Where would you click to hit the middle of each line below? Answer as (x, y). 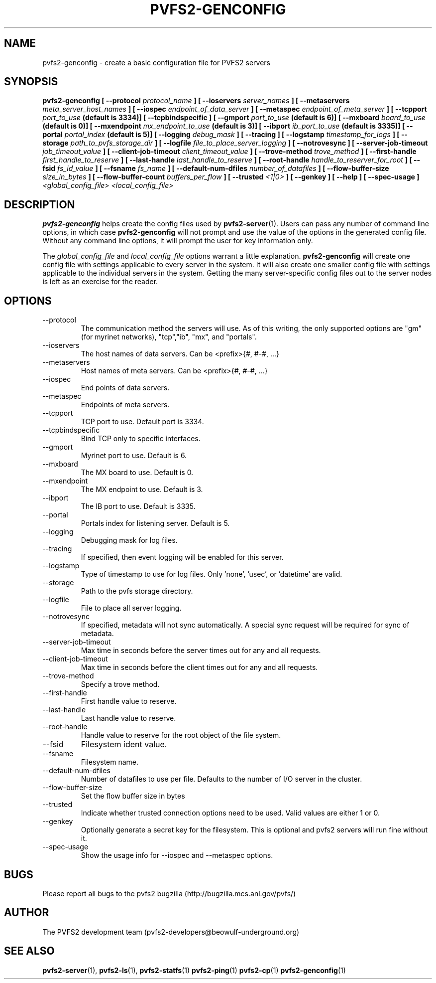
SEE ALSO (29, 951)
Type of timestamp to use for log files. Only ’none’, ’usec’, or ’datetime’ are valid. (212, 574)
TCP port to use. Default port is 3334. (142, 422)
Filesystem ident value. (124, 744)
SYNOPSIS (31, 82)
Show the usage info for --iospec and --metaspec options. (177, 855)
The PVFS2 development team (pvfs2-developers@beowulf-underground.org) (171, 932)
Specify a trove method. (120, 684)
